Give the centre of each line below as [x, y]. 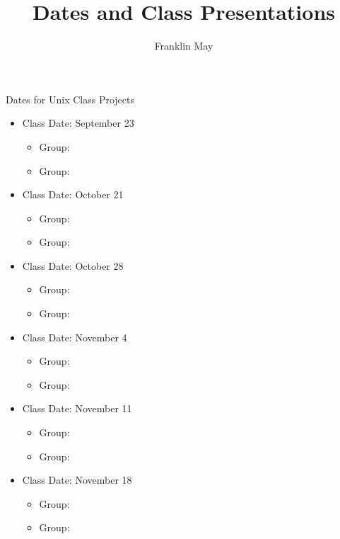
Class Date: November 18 [77, 480]
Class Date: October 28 [73, 265]
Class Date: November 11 [77, 408]
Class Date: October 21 [73, 194]
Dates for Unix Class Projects [70, 99]
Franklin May [184, 46]
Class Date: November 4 [75, 337]
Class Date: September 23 [78, 123]
